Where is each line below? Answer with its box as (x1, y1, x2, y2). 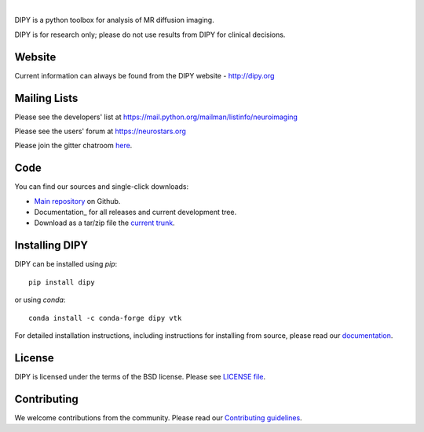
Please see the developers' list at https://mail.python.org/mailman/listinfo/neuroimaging (14, 112, 298, 122)
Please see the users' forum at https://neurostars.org (14, 126, 186, 136)
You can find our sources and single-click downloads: (14, 182, 188, 191)
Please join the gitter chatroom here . (14, 141, 133, 151)
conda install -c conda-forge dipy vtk (28, 314, 182, 322)
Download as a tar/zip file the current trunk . (34, 218, 176, 227)
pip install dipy (28, 278, 95, 286)
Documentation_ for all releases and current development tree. (34, 208, 237, 217)
